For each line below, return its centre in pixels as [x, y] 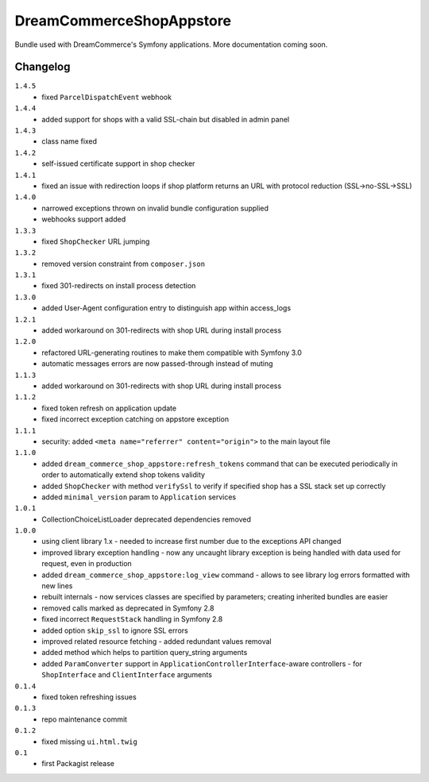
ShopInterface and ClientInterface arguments [127, 675]
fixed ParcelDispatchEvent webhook [107, 97]
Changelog [43, 67]
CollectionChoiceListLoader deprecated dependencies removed [147, 519]
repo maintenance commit [84, 719]
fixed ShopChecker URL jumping [96, 241]
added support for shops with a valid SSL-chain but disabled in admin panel [166, 119]
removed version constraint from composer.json [124, 264]
